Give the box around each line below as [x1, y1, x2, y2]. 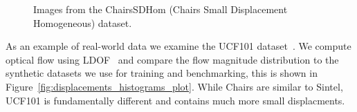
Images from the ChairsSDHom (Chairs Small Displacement [33, 2, 288, 16]
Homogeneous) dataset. [33, 15, 132, 30]
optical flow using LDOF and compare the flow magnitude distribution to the [6, 52, 339, 66]
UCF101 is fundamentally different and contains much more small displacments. [6, 93, 345, 107]
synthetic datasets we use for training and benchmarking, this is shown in [6, 66, 318, 80]
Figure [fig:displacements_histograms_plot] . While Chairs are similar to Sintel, [6, 79, 343, 93]
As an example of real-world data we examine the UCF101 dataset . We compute [6, 39, 351, 53]
